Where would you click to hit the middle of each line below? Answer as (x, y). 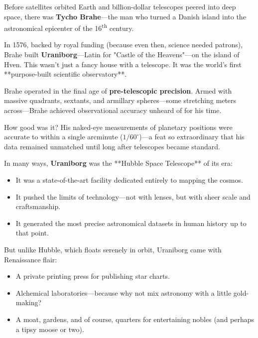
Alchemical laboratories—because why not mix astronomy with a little (124, 292)
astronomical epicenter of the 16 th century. (69, 27)
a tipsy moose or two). (50, 329)
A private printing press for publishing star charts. (93, 276)
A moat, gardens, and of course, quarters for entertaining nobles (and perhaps (135, 319)
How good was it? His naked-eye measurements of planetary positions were (118, 127)
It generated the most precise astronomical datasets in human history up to (131, 223)
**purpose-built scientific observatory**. (65, 74)
